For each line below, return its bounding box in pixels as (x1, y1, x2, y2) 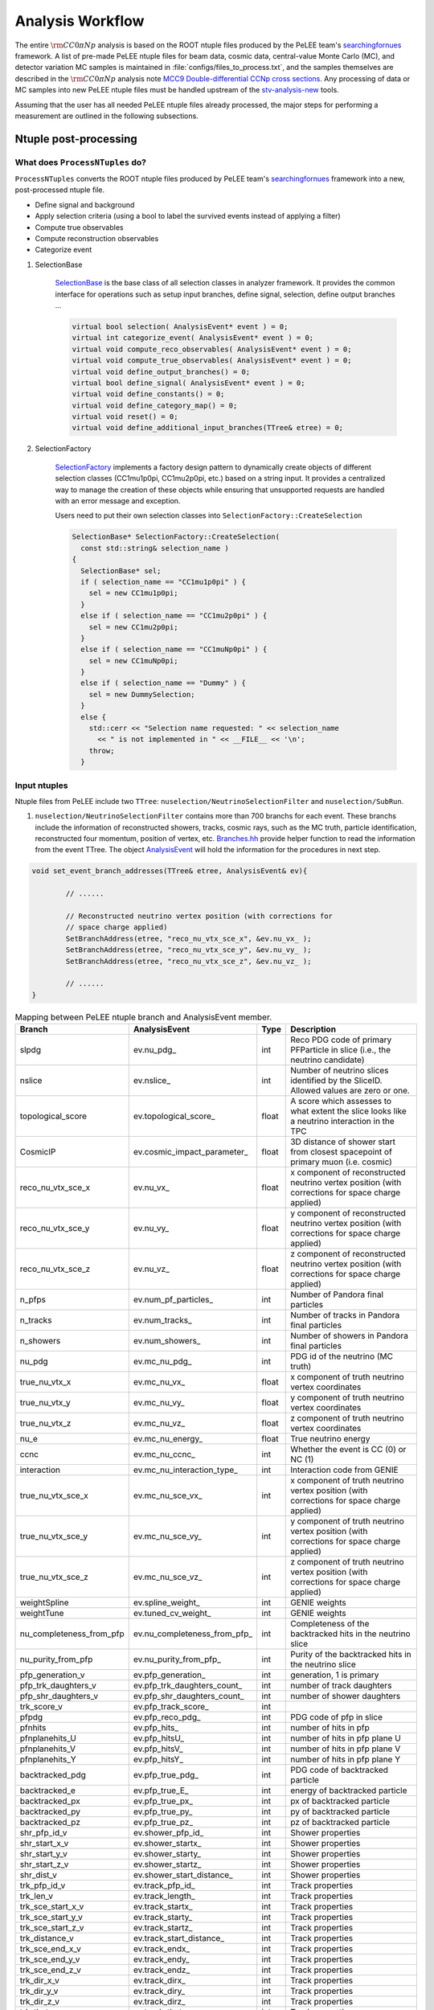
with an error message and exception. (55, 496, 181, 506)
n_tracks (19, 1315, 52, 1326)
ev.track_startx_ (133, 1901, 193, 1913)
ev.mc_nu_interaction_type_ (133, 1464, 239, 1475)
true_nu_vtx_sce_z (19, 1572, 88, 1583)
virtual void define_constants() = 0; (72, 390, 225, 399)
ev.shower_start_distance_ (133, 1869, 233, 1881)
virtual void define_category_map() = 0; (72, 400, 238, 410)
